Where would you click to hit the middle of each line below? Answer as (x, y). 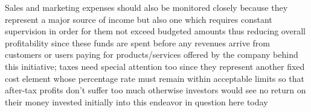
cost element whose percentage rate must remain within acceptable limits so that (155, 78)
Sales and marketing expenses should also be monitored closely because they (146, 7)
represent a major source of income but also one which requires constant (139, 19)
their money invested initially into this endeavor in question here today (136, 101)
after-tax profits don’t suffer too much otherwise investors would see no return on (155, 90)
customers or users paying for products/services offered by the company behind (152, 54)
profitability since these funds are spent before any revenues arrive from (137, 42)
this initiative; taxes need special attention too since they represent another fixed (155, 66)
